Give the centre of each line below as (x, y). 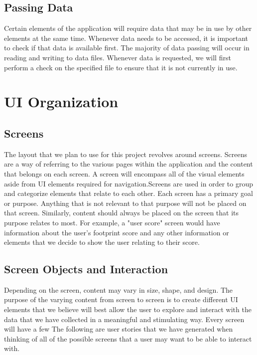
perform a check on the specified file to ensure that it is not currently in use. (121, 67)
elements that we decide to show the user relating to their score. (102, 242)
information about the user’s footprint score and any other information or (117, 232)
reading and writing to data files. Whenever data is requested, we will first (118, 57)
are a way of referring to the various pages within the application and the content (128, 164)
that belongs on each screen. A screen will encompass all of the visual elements (124, 173)
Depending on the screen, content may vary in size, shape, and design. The (119, 289)
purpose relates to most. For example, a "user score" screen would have (112, 222)
